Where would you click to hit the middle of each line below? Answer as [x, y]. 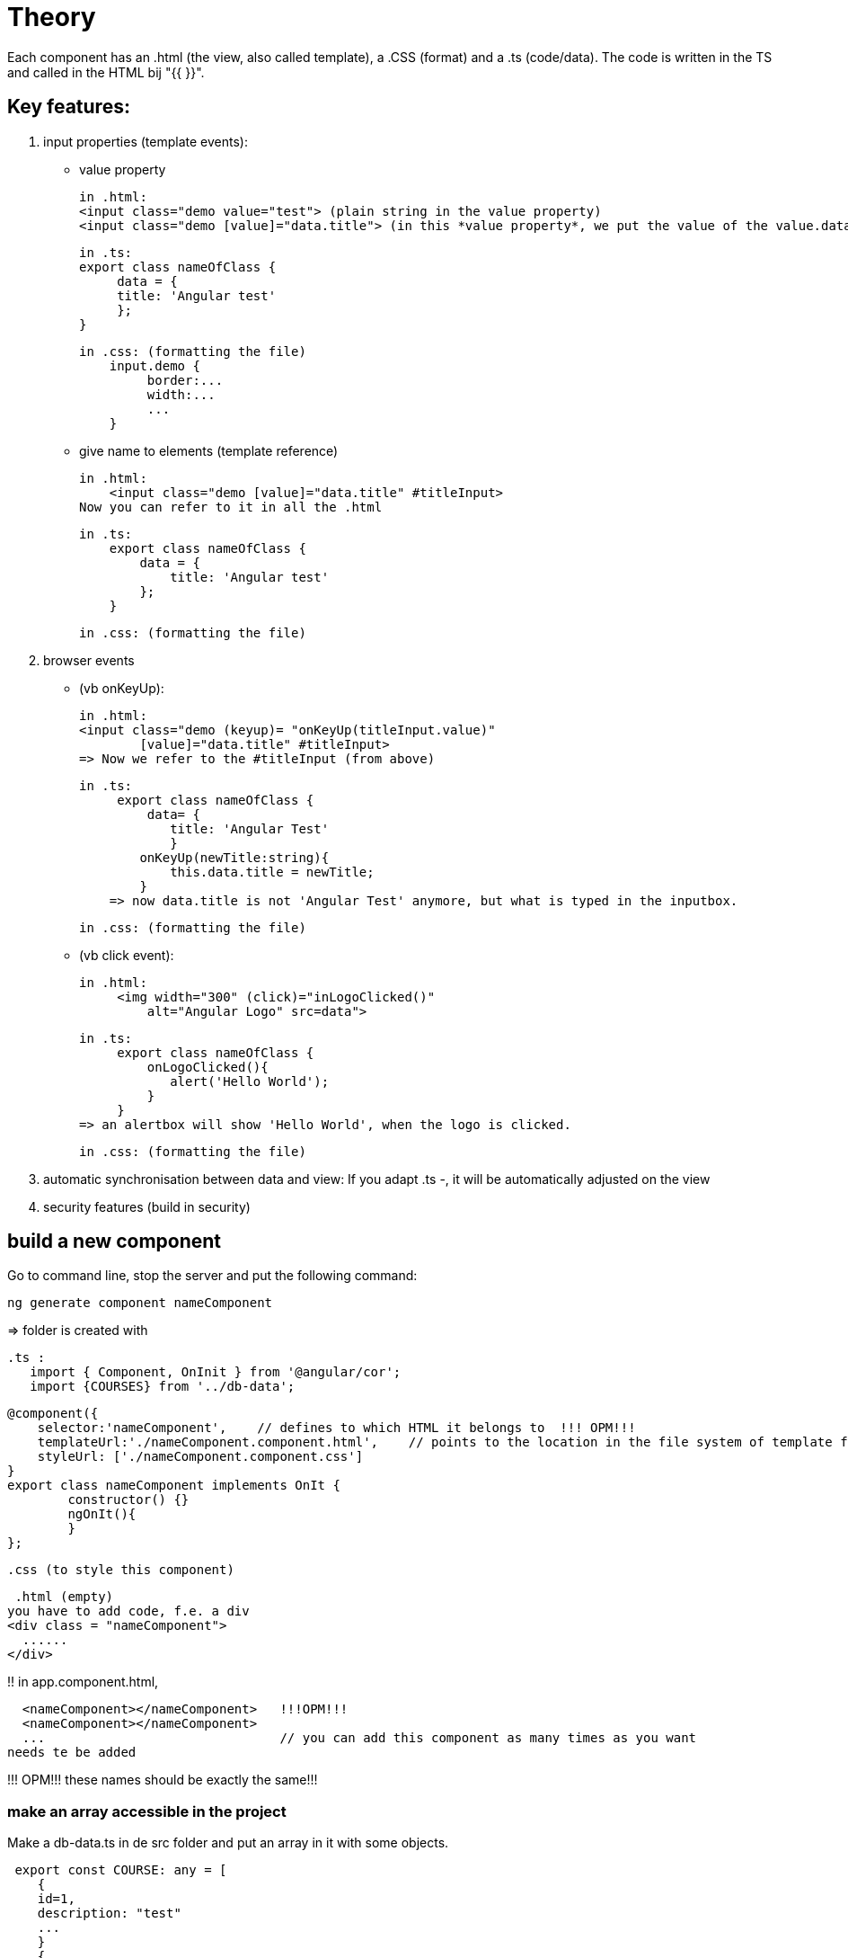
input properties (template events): [146, 141]
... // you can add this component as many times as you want [359, 1738]
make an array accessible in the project [147, 1811]
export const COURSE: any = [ [121, 1870]
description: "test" [109, 1913]
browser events [89, 660]
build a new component [115, 1242]
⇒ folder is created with [78, 1331]
